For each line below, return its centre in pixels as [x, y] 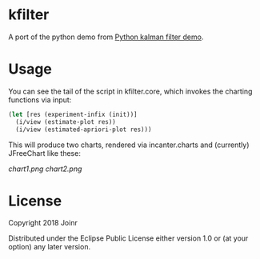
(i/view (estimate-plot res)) [66, 122]
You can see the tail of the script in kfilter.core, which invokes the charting [130, 91]
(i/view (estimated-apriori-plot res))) [84, 129]
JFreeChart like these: [45, 153]
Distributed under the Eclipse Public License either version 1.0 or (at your [128, 238]
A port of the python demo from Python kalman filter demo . [106, 37]
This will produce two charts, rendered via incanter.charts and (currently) [129, 145]
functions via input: [40, 100]
